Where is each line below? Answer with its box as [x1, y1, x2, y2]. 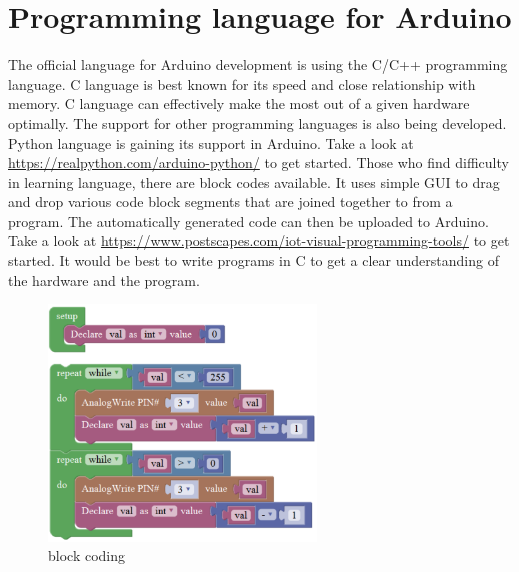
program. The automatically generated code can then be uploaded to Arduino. [8, 210, 489, 231]
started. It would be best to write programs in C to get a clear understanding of [8, 250, 499, 271]
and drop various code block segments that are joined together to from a [8, 191, 453, 212]
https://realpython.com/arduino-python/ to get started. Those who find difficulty [8, 152, 509, 173]
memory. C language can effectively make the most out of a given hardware [8, 93, 470, 114]
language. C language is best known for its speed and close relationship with [8, 73, 476, 94]
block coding [48, 545, 126, 566]
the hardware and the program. [8, 269, 200, 290]
